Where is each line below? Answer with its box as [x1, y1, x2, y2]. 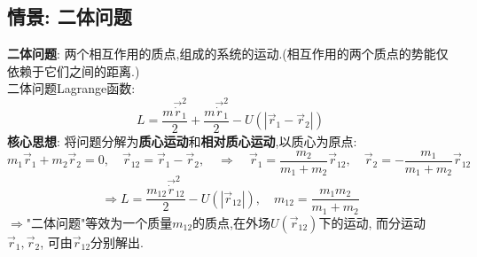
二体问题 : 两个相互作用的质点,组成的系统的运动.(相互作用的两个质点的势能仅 [7, 44, 449, 63]
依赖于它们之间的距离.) [7, 61, 140, 80]
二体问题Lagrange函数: [7, 79, 136, 97]
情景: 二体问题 [7, 3, 132, 30]
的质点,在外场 [192, 213, 270, 231]
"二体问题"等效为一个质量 [26, 213, 173, 231]
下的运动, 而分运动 [318, 213, 426, 231]
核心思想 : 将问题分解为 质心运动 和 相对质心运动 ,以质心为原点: [7, 131, 357, 150]
